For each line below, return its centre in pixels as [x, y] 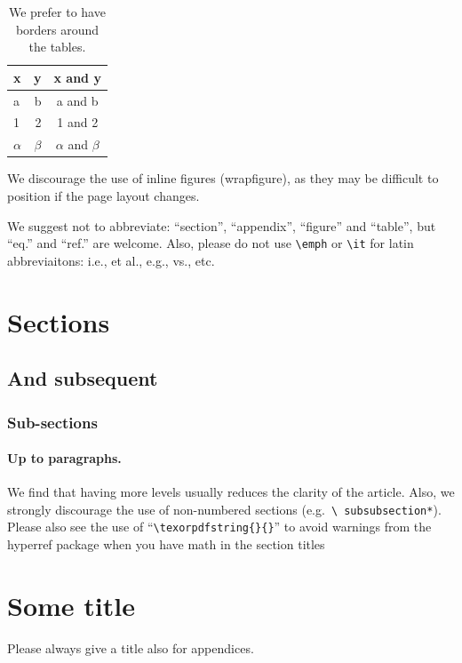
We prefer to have [57, 12]
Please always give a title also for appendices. [131, 647]
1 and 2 [78, 122]
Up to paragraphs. [64, 458]
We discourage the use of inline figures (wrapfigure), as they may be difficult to [223, 178]
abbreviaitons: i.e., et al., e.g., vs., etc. [111, 260]
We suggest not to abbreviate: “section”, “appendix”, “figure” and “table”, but [222, 225]
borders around [57, 29]
